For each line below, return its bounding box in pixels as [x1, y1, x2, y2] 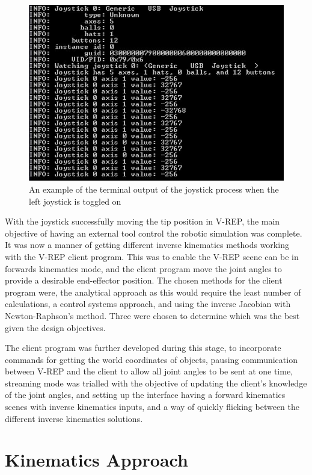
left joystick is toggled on [29, 194, 121, 207]
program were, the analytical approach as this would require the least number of [5, 285, 301, 298]
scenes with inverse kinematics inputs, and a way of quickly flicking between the [5, 400, 299, 413]
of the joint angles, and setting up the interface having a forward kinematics [5, 388, 286, 401]
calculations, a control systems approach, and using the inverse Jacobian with [5, 297, 291, 310]
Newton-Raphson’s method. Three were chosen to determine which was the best [5, 309, 300, 321]
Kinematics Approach [5, 447, 188, 472]
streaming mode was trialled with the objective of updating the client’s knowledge [5, 376, 307, 389]
